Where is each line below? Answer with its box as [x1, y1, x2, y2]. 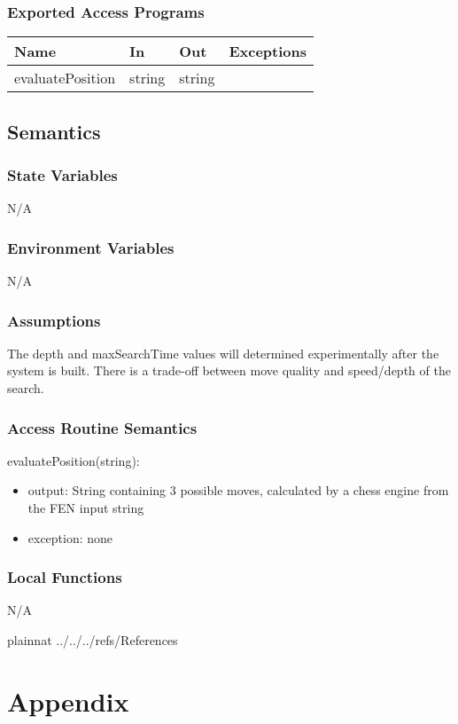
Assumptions [7, 309, 101, 331]
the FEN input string [27, 499, 144, 517]
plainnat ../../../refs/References [7, 631, 178, 649]
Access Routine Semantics [7, 416, 198, 438]
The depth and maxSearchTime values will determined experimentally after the [7, 343, 439, 362]
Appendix [7, 682, 129, 719]
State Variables [7, 163, 118, 185]
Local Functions [7, 566, 122, 588]
